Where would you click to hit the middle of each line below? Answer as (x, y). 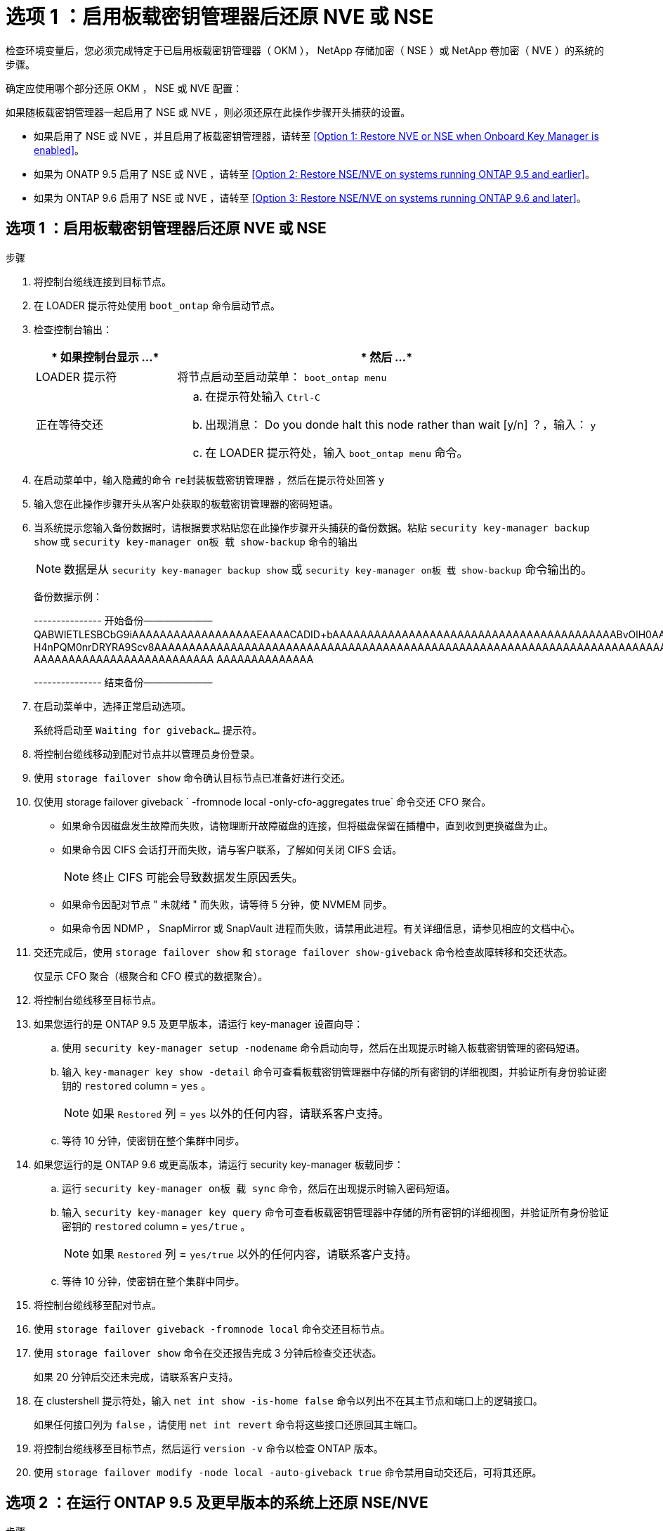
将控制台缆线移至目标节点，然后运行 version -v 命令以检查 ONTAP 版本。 (209, 1448)
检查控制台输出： (73, 329)
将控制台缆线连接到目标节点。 (103, 281)
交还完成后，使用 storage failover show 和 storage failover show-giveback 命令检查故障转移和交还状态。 (303, 952)
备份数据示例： (68, 596)
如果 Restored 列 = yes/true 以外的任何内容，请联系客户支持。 (255, 1254)
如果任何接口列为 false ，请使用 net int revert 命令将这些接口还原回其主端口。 (228, 1424)
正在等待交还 (70, 424)
